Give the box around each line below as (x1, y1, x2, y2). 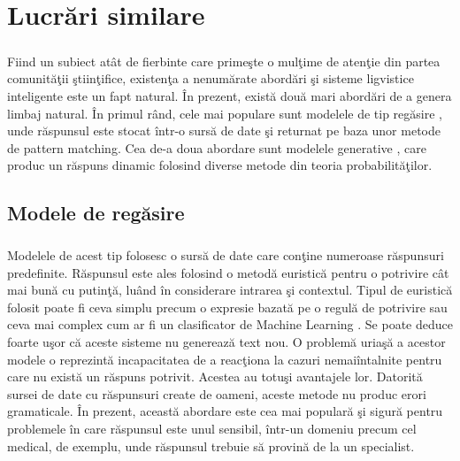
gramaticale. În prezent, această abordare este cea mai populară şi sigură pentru (7, 402, 443, 420)
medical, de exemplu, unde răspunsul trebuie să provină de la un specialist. (7, 436, 415, 455)
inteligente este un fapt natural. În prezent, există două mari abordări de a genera (7, 86, 452, 104)
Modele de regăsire (7, 199, 185, 227)
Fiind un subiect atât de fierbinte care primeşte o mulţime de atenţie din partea (7, 51, 441, 70)
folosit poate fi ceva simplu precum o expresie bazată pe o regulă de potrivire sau (7, 297, 448, 316)
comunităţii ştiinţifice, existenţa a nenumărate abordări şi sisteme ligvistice (7, 69, 414, 88)
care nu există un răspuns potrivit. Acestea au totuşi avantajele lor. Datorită (7, 367, 423, 386)
